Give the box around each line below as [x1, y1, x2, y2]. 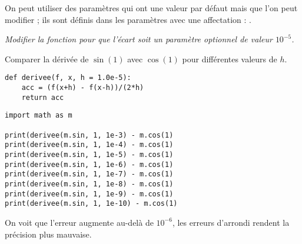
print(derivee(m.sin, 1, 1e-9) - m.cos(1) [5, 189, 174, 198]
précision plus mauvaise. [5, 228, 92, 240]
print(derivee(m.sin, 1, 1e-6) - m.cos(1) [5, 160, 174, 169]
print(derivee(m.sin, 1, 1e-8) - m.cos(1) [5, 179, 174, 188]
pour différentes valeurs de [182, 52, 277, 65]
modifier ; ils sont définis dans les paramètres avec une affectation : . [5, 13, 251, 25]
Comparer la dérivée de [5, 52, 89, 65]
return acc [21, 93, 64, 102]
